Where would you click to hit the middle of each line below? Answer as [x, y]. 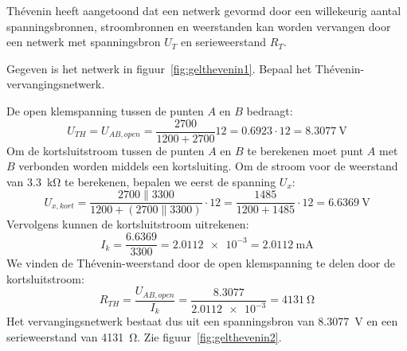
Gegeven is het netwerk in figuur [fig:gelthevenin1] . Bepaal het [159, 68]
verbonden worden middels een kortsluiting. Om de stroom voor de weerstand [208, 166]
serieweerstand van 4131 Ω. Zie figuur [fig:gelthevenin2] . [144, 336]
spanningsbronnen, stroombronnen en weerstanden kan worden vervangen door [199, 26]
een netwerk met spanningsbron [84, 42]
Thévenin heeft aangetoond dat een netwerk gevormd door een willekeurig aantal [204, 10]
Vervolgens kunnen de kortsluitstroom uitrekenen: [128, 224]
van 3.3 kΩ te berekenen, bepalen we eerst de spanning [141, 181]
